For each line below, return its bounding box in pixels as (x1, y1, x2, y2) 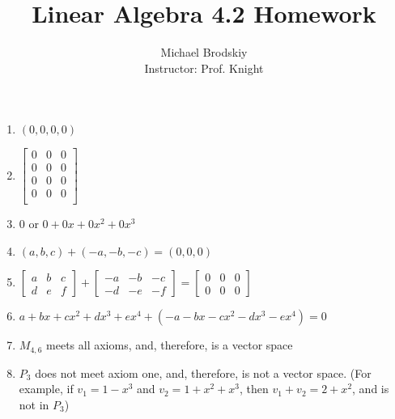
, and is (352, 380, 389, 397)
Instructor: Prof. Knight (144, 59, 264, 76)
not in (19, 396, 49, 413)
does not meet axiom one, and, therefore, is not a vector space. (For (35, 364, 372, 381)
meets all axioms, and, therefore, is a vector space (46, 336, 293, 353)
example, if (19, 380, 74, 397)
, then (240, 380, 269, 397)
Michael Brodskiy (160, 44, 248, 61)
